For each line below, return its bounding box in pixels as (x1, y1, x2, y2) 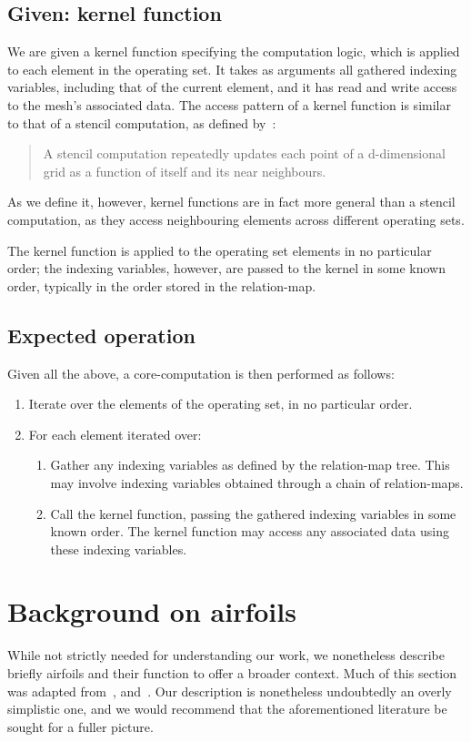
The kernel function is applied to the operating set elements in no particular (7, 240, 432, 259)
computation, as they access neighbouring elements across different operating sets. (7, 209, 465, 229)
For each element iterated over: (28, 424, 202, 443)
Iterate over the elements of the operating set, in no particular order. (28, 394, 413, 413)
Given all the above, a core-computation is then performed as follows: (7, 363, 395, 382)
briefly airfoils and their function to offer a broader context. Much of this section (7, 664, 457, 682)
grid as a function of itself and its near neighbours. (43, 161, 326, 180)
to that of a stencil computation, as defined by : (7, 113, 276, 132)
